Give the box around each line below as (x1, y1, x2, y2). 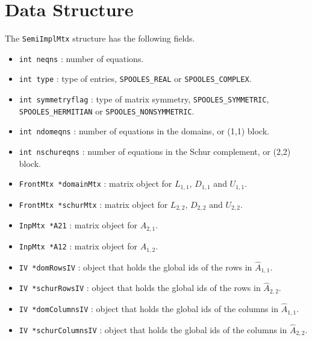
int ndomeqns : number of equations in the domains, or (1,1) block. (19, 125, 269, 137)
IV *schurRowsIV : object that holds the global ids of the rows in (19, 281, 261, 294)
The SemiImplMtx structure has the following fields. (5, 32, 195, 45)
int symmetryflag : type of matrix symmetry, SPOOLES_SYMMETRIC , (19, 93, 269, 105)
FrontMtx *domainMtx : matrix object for (19, 177, 172, 190)
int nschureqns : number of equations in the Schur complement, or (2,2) (19, 145, 291, 158)
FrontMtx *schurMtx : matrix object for (19, 198, 168, 210)
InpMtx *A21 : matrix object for (19, 219, 138, 231)
